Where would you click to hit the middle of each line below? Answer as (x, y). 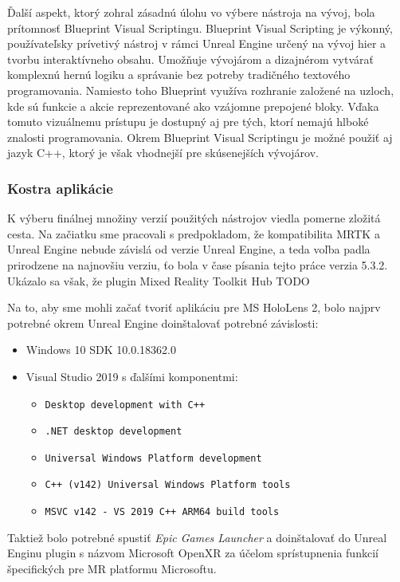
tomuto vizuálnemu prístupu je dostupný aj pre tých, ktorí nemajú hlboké (188, 122)
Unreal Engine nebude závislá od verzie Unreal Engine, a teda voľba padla (189, 249)
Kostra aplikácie (60, 188)
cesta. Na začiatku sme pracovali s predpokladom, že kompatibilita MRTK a (194, 233)
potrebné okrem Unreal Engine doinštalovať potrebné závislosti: (163, 322)
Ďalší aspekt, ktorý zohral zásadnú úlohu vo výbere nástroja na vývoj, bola (191, 12)
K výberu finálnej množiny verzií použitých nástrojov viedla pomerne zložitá (194, 218)
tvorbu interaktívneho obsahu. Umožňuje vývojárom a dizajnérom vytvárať (190, 59)
